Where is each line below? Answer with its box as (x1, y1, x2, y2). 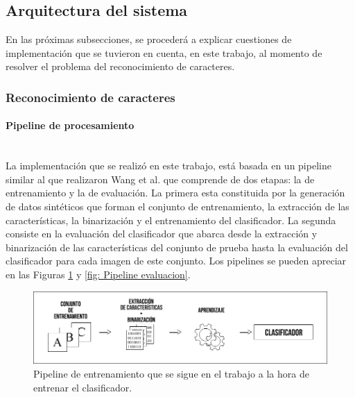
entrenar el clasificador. (33, 380, 132, 394)
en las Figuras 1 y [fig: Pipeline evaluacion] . (6, 267, 191, 281)
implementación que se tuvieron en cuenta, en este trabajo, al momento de (6, 45, 322, 60)
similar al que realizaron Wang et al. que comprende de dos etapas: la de (6, 171, 315, 186)
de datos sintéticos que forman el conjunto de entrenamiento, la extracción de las (6, 199, 349, 213)
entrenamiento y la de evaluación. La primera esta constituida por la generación (6, 185, 345, 200)
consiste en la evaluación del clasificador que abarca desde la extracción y (6, 226, 318, 241)
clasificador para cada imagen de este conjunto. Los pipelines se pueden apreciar (6, 253, 347, 268)
